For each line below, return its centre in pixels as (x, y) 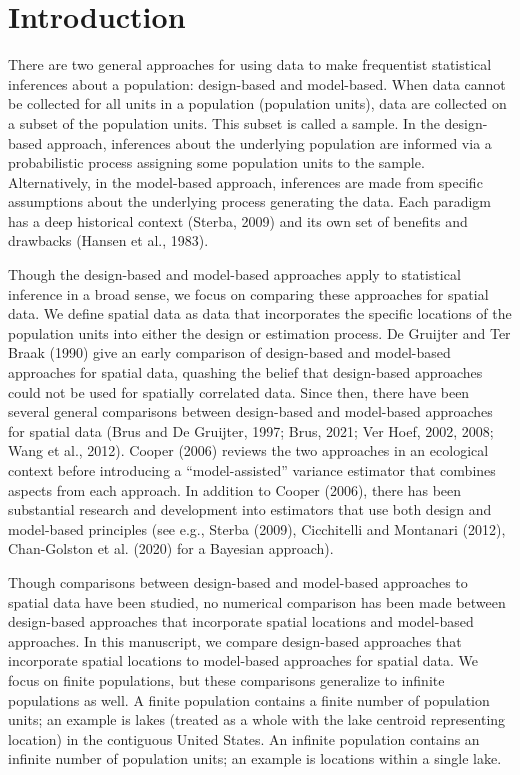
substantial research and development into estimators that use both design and (250, 509)
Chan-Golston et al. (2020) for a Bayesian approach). (171, 548)
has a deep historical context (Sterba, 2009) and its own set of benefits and (238, 220)
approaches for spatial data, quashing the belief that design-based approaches (245, 372)
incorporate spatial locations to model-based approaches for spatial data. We (243, 660)
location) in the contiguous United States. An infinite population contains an (244, 738)
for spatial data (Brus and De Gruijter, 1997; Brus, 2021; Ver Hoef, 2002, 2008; (251, 430)
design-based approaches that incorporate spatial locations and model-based (241, 621)
